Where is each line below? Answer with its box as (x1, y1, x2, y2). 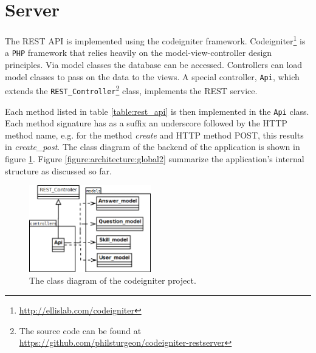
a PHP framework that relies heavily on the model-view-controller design (5, 46, 272, 59)
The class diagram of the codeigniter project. (29, 274, 196, 287)
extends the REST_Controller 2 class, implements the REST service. (5, 83, 258, 97)
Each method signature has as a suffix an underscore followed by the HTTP (5, 117, 287, 129)
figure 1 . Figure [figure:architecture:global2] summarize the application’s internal (5, 153, 304, 165)
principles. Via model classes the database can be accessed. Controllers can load (5, 58, 303, 71)
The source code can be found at (19, 324, 142, 337)
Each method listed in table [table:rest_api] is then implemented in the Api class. (5, 105, 309, 117)
